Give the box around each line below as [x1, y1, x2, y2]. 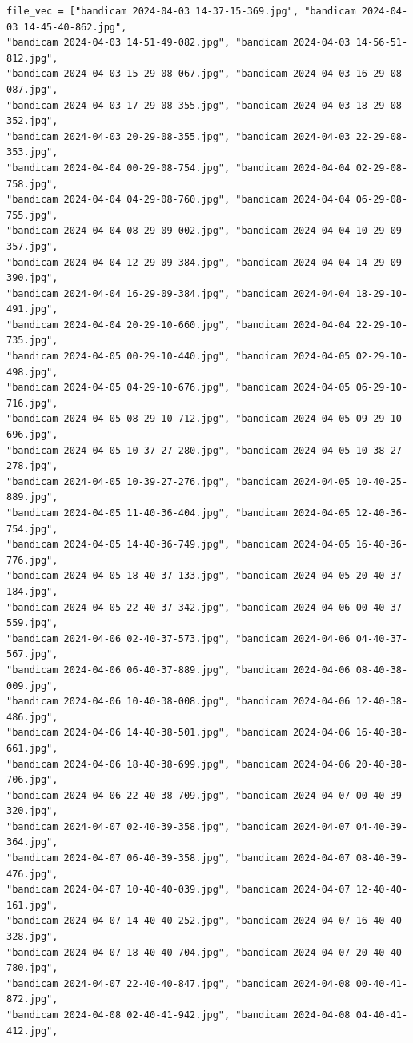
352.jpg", [6, 115, 58, 127]
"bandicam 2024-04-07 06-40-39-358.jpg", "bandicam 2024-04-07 [6, 852, 351, 864]
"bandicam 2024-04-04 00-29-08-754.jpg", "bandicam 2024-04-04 [6, 162, 351, 174]
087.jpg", [6, 83, 58, 95]
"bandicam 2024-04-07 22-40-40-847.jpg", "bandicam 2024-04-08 [6, 977, 351, 989]
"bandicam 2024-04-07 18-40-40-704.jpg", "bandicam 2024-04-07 [6, 946, 351, 958]
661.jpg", [6, 742, 58, 754]
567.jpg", [6, 648, 58, 660]
